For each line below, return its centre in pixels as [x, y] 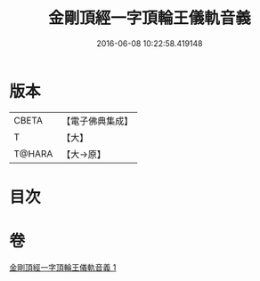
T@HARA [33, 154]
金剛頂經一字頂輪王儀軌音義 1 [63, 267]
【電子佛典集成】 [97, 121]
